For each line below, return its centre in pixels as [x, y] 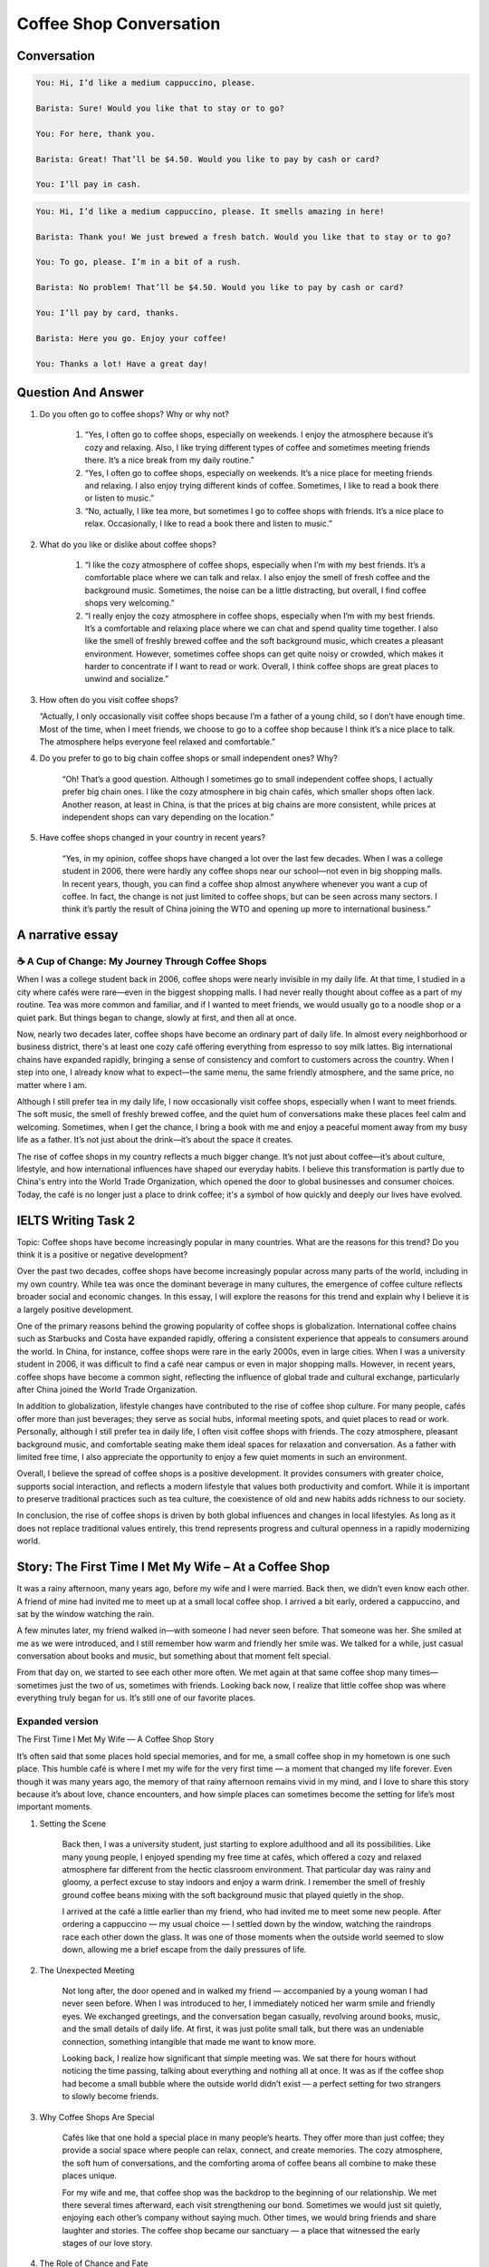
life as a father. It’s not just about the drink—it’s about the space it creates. [155, 1140]
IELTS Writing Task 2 [76, 1220]
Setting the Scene [73, 1824]
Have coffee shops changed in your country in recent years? [153, 838]
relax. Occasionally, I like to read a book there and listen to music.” [208, 524]
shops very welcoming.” [130, 603]
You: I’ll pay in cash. [89, 185]
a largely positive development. [75, 1309]
